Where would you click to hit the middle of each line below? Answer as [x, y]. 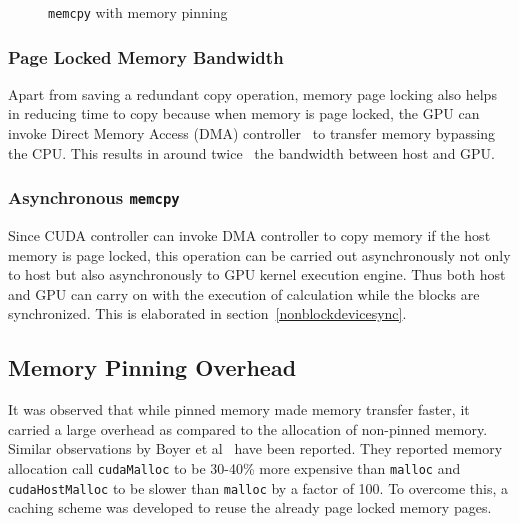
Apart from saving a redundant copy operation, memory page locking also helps [252, 93]
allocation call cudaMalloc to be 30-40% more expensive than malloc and [234, 467]
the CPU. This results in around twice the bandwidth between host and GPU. [252, 152]
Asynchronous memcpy [94, 197]
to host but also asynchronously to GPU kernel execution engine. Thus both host [257, 274]
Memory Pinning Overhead [152, 367]
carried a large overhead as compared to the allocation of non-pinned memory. [248, 428]
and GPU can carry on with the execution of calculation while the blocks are [244, 293]
